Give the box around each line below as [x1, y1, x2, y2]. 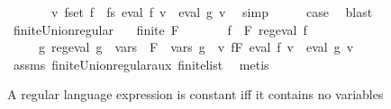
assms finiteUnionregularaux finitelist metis [13, 54, 269, 73]
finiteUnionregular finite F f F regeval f [13, 20, 307, 38]
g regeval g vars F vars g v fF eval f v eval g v [38, 38, 354, 56]
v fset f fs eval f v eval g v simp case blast [50, 3, 373, 21]
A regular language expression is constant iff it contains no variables [7, 85, 384, 104]
